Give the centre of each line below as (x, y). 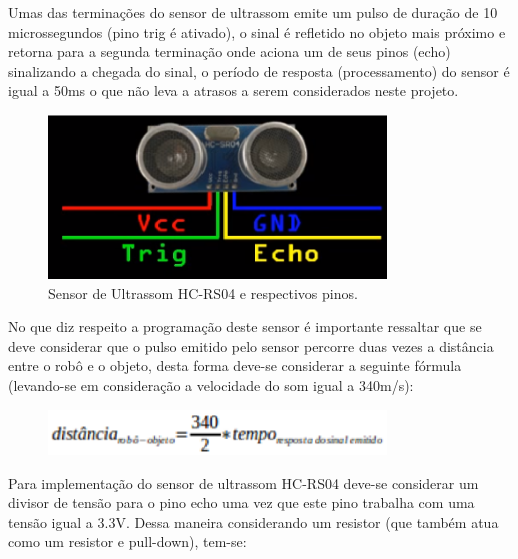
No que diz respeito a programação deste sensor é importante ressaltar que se (245, 326)
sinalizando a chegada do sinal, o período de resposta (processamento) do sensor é (259, 70)
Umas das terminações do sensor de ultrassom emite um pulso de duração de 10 (253, 12)
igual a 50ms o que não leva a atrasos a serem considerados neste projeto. (233, 90)
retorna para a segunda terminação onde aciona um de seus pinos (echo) (229, 51)
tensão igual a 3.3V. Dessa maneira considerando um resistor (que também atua (253, 521)
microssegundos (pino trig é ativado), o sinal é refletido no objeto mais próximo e (257, 31)
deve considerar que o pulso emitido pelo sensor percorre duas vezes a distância (251, 345)
